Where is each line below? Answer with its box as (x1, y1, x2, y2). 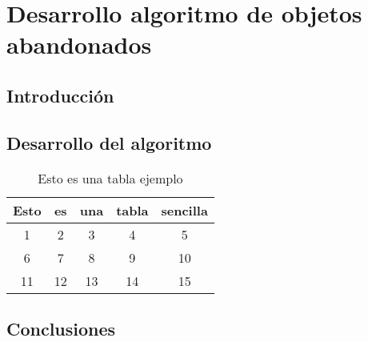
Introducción (6, 82, 114, 107)
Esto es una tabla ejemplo (38, 168, 183, 187)
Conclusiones (6, 316, 116, 340)
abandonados (6, 28, 152, 61)
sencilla (161, 200, 208, 219)
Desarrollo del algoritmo (6, 130, 212, 155)
